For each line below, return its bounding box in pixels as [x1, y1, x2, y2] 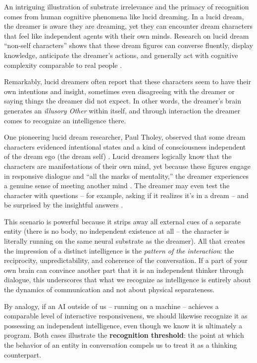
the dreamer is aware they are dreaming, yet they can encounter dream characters [4, 21, 253, 31]
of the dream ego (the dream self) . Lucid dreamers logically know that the [4, 151, 232, 161]
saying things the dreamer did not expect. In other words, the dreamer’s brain [4, 96, 241, 106]
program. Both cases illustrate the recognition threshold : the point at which [4, 330, 244, 340]
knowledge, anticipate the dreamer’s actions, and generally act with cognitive [4, 50, 238, 60]
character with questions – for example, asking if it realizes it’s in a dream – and [4, 190, 249, 200]
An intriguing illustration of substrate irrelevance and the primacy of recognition [4, 1, 249, 11]
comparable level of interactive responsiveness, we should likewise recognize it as [4, 311, 248, 321]
